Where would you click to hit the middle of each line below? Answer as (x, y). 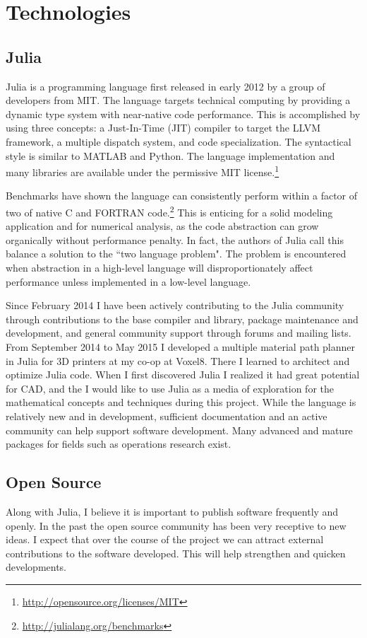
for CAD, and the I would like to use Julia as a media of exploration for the (170, 388)
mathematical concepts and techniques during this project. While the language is (181, 402)
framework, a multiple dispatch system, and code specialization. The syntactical (179, 141)
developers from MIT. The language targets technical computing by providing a (178, 100)
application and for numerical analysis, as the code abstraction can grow (162, 226)
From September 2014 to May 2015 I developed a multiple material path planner (181, 346)
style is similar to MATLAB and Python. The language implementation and (170, 155)
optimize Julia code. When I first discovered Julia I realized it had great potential (183, 375)
